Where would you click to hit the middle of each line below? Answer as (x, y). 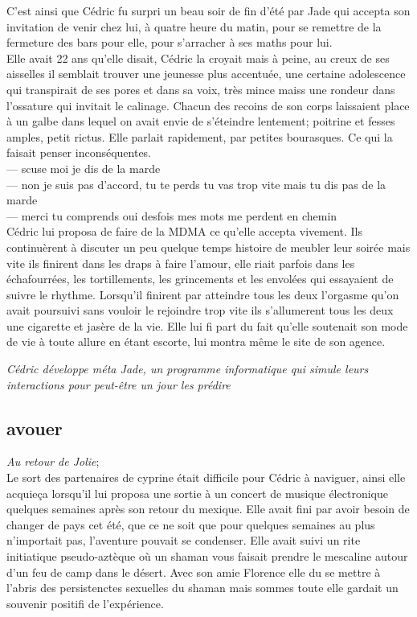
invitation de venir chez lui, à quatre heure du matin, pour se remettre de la (194, 26)
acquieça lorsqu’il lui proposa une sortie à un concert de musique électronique (197, 493)
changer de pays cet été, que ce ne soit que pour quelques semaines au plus (191, 524)
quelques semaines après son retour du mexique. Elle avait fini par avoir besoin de (208, 509)
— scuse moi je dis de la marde (84, 168)
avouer (35, 428)
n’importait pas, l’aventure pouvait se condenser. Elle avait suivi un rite (184, 540)
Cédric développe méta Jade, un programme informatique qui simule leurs (188, 369)
